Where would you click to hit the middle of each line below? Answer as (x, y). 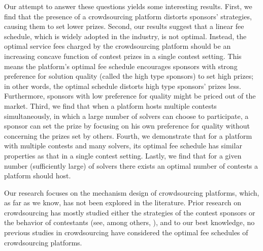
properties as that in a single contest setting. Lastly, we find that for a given (123, 155)
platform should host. (38, 176)
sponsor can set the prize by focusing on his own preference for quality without (127, 126)
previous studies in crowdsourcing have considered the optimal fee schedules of (126, 232)
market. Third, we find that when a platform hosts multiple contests (110, 105)
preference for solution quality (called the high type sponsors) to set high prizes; (129, 76)
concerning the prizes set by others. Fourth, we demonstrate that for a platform (128, 135)
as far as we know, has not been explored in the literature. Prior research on (123, 202)
